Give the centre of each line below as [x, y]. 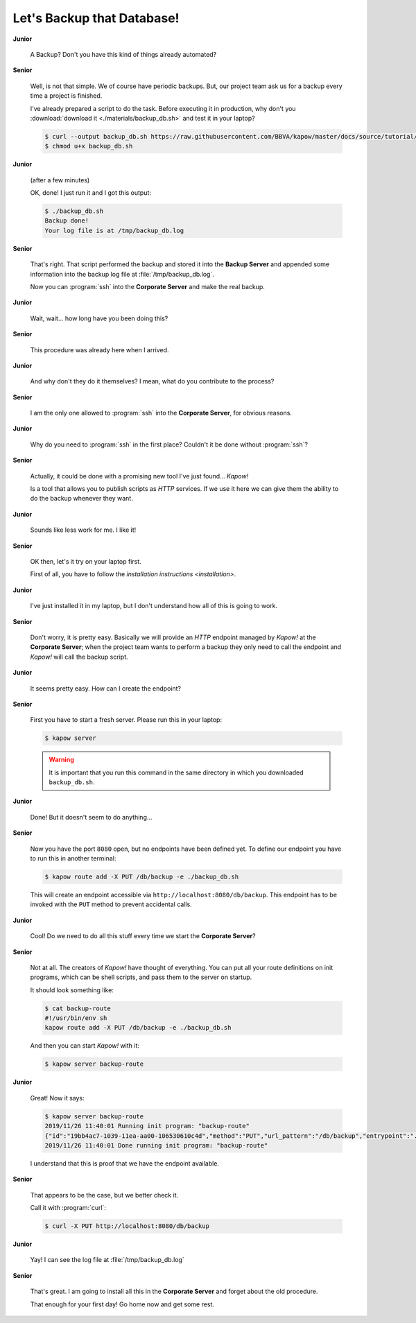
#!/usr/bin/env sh [76, 1018]
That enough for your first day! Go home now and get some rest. [122, 1304]
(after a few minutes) [60, 180]
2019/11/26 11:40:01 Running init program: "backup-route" [147, 1126]
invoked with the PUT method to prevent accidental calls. [111, 904]
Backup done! [67, 221]
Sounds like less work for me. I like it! [83, 530]
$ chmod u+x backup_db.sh [89, 146]
